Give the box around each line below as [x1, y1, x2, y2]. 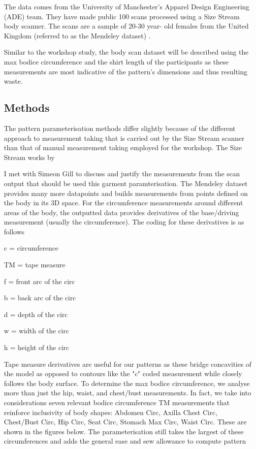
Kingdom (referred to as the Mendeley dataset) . [4, 30, 151, 40]
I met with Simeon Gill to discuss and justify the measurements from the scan [4, 168, 240, 179]
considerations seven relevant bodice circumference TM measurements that [4, 397, 230, 408]
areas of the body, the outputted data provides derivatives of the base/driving [4, 207, 239, 217]
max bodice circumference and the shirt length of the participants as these [4, 56, 229, 66]
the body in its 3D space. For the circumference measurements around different [4, 197, 243, 208]
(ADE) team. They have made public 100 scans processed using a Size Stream [4, 11, 240, 21]
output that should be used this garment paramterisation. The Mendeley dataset [4, 178, 248, 188]
